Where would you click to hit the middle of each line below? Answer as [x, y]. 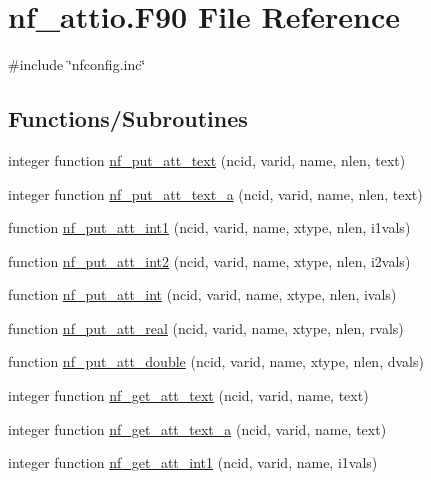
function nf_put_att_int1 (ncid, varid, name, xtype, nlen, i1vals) [209, 227]
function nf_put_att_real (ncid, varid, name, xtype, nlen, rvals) [206, 327]
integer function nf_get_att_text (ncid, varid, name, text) [188, 395]
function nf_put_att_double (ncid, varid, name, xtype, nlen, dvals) [216, 361]
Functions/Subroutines [128, 118]
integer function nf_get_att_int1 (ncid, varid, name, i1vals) [193, 462]
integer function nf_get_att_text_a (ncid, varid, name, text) [197, 428]
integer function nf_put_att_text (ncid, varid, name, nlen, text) [207, 159]
